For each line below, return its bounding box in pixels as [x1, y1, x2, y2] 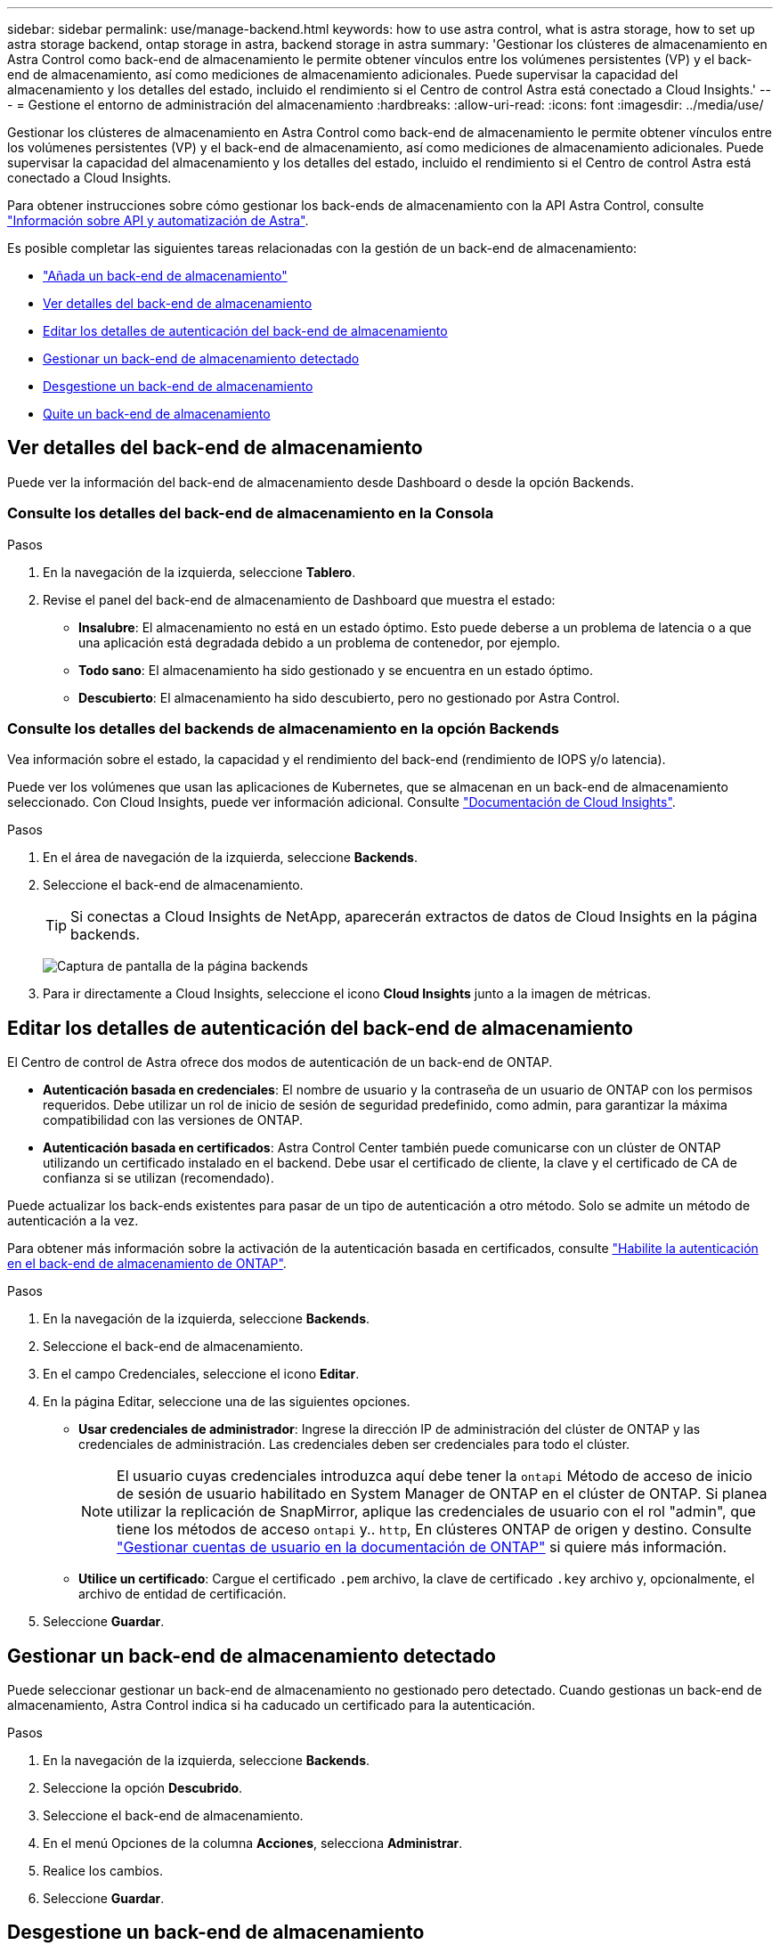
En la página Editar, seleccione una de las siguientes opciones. [43, 1394, 410, 1410]
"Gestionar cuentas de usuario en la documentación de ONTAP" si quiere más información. [117, 1538, 727, 1557]
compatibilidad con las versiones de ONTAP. [43, 1112, 303, 1128]
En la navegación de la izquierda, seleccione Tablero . [43, 564, 356, 580]
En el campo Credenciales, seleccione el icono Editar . [43, 1366, 360, 1382]
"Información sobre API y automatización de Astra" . [7, 213, 309, 228]
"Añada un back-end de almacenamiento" [43, 268, 288, 283]
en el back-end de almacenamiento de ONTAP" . [7, 1256, 287, 1272]
